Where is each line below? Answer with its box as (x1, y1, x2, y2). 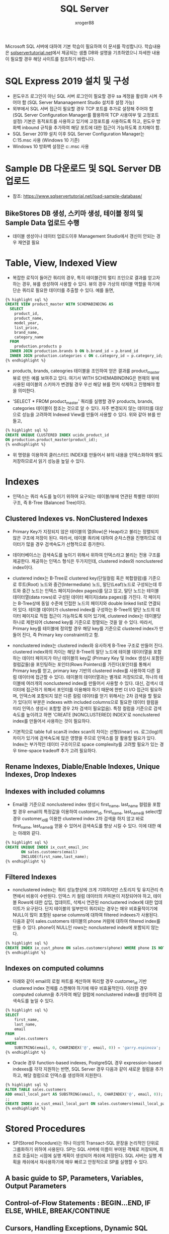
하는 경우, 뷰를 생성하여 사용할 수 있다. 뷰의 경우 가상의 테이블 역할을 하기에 (12, 280, 160, 287)
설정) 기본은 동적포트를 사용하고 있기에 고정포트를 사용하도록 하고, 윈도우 (12, 118, 155, 124)
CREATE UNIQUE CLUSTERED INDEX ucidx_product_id (5, 432, 109, 438)
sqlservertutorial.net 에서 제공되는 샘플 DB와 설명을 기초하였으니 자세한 (10, 49, 151, 55)
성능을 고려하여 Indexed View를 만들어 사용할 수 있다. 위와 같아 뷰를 (22, 411, 156, 418)
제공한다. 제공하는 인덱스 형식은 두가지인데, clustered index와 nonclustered (12, 558, 163, 564)
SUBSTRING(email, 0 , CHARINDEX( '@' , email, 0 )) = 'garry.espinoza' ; (14, 1045, 161, 1050)
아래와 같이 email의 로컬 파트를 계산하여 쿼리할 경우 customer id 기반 (12, 978, 147, 985)
